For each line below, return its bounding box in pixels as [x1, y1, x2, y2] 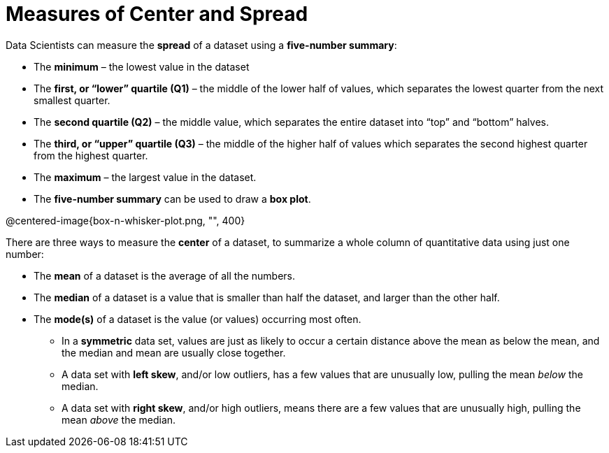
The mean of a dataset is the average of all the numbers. [34, 269, 295, 282]
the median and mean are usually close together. [62, 346, 286, 359]
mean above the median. [62, 413, 176, 426]
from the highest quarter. [34, 149, 148, 161]
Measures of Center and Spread [6, 2, 308, 26]
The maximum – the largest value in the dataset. [34, 171, 257, 183]
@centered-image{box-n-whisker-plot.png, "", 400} [6, 214, 245, 226]
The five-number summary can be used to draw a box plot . [34, 192, 311, 205]
